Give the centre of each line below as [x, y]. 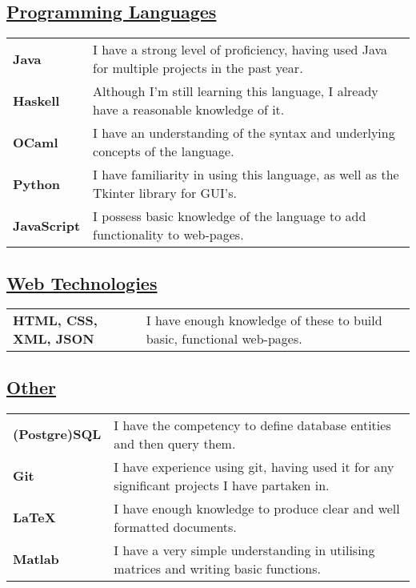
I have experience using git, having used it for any [254, 466]
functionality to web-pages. [168, 235]
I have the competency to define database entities [252, 425]
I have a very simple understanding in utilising [244, 550]
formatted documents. [175, 526]
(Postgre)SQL [57, 434]
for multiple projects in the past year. [198, 68]
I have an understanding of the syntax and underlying [244, 133]
